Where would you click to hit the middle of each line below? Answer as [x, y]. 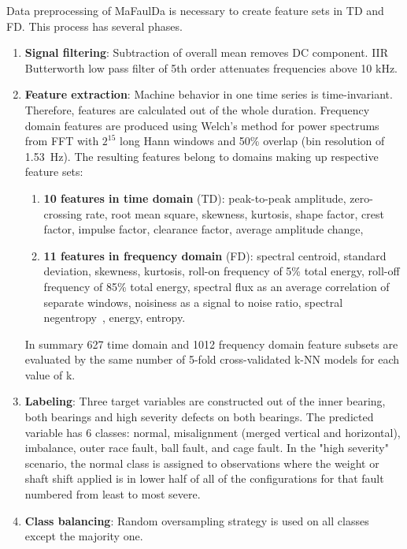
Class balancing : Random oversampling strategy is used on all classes [197, 520]
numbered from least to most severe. [113, 494]
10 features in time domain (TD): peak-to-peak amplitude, [195, 198]
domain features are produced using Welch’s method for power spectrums [202, 125]
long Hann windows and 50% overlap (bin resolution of [252, 141]
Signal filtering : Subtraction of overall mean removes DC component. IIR [206, 52]
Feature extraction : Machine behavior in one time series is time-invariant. [209, 94]
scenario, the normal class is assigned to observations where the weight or [202, 463]
